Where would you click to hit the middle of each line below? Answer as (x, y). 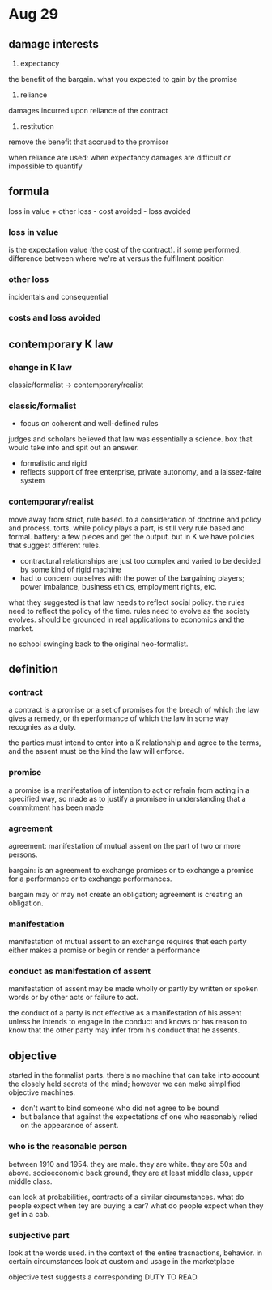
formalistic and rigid (53, 463)
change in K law (40, 367)
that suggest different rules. (55, 545)
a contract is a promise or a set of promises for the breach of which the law (134, 710)
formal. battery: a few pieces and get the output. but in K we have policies (132, 536)
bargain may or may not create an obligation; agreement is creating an (125, 894)
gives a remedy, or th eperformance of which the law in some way (119, 718)
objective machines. (42, 1092)
